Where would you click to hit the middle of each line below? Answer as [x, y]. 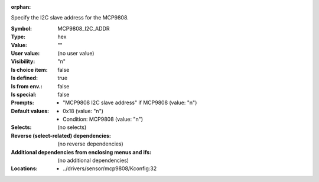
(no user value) [76, 53]
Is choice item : [29, 70]
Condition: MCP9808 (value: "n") [103, 119]
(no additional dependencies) [93, 161]
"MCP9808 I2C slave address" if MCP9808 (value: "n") [130, 102]
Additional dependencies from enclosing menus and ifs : [81, 152]
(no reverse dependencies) [90, 144]
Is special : [24, 94]
